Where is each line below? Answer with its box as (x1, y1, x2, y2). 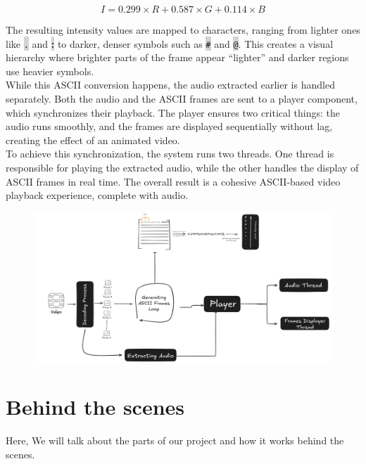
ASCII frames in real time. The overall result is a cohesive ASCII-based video (6, 174, 341, 188)
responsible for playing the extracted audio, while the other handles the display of (6, 160, 359, 174)
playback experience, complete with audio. (6, 188, 189, 202)
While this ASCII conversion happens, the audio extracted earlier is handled (6, 77, 335, 92)
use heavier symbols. (6, 63, 94, 78)
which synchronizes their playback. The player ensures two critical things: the (6, 105, 341, 120)
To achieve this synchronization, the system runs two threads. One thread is (6, 146, 334, 161)
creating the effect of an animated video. (6, 132, 180, 147)
